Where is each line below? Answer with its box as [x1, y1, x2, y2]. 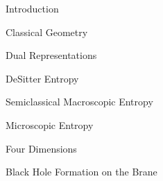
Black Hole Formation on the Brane [6, 164, 157, 179]
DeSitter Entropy [6, 71, 79, 85]
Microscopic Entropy [6, 117, 94, 132]
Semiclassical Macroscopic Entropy [6, 94, 153, 109]
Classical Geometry [6, 24, 88, 39]
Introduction [6, 1, 59, 15]
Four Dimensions [6, 141, 77, 155]
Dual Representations [6, 48, 97, 62]
